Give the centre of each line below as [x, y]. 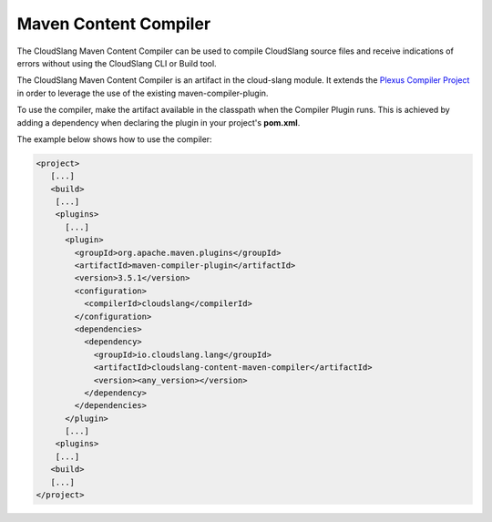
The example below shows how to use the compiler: [115, 139]
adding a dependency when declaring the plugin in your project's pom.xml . [159, 122]
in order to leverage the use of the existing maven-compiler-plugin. [143, 93]
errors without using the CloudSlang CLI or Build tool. [117, 63]
